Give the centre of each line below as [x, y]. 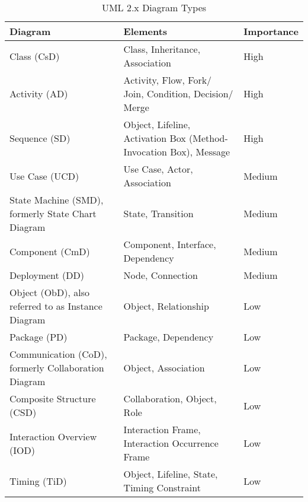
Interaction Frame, [162, 429]
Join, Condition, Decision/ [178, 93]
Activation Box [155, 138]
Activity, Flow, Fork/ [168, 80]
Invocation [145, 152]
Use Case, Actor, [158, 169]
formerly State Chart [53, 213]
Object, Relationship [166, 306]
